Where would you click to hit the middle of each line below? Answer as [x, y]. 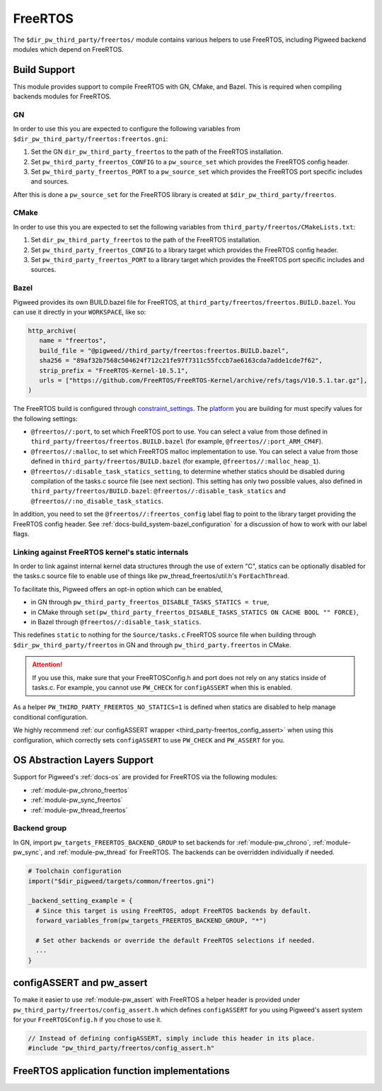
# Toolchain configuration [75, 871]
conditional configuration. [51, 717]
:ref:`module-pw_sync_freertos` [77, 800]
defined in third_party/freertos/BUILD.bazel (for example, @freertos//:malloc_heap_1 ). [176, 461]
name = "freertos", [73, 341]
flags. [21, 533]
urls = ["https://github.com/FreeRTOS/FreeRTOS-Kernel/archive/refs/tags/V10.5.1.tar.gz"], [203, 380]
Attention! [47, 665]
